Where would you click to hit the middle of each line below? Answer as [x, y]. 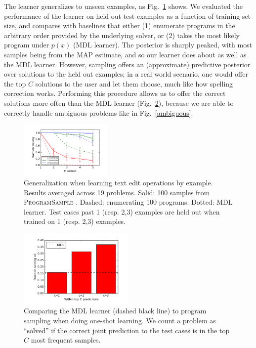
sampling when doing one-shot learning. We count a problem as [120, 320]
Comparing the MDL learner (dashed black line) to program [115, 311]
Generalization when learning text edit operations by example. [118, 183]
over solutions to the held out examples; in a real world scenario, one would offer [126, 74]
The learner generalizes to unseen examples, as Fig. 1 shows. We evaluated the [123, 6]
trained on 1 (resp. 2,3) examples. [75, 221]
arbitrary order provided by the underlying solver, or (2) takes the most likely [122, 35]
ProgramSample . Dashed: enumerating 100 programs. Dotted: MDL [128, 202]
